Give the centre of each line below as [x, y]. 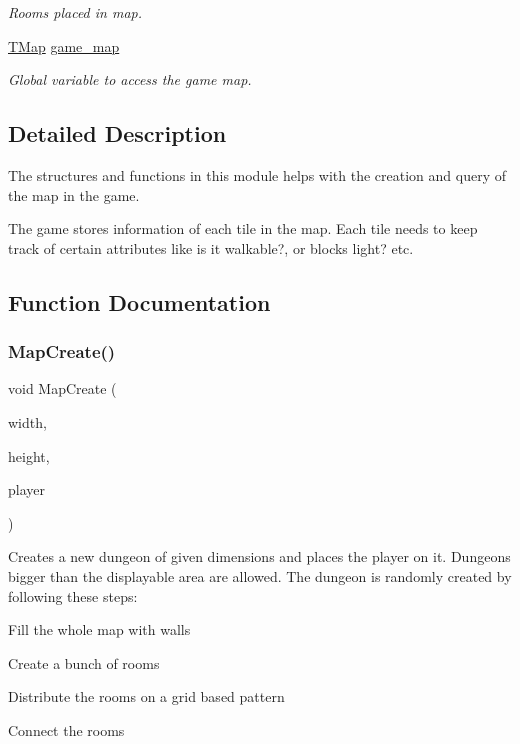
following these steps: [73, 595]
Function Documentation [139, 301]
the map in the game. [74, 194]
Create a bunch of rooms [84, 662]
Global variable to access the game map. [130, 79]
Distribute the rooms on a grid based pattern [146, 696]
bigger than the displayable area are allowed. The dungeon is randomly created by [260, 575]
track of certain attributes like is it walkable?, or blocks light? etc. [211, 247]
